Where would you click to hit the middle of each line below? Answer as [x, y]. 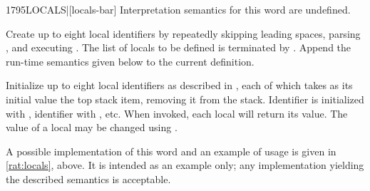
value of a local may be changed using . [92, 127]
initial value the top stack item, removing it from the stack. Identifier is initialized [185, 99]
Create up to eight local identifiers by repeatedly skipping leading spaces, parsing [183, 33]
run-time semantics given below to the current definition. [130, 61]
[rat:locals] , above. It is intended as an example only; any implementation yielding [185, 165]
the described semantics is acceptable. [88, 179]
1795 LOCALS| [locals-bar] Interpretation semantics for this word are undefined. [178, 9]
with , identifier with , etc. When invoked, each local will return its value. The [177, 113]
